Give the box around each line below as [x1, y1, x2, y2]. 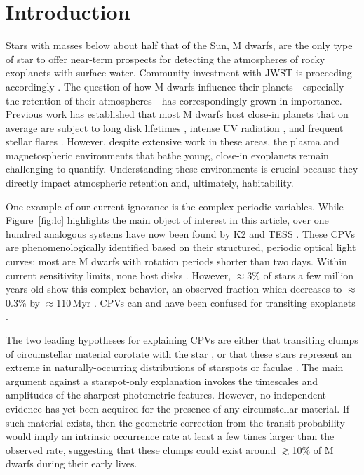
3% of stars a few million [247, 267, 354, 282]
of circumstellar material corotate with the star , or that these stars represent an [6, 346, 352, 361]
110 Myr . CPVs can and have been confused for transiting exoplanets [56, 295, 356, 309]
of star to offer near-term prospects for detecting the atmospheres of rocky [6, 51, 325, 66]
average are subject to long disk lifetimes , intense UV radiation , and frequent [6, 120, 344, 135]
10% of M [292, 442, 334, 457]
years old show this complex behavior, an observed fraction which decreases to [6, 281, 342, 296]
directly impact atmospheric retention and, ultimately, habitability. [6, 175, 294, 190]
